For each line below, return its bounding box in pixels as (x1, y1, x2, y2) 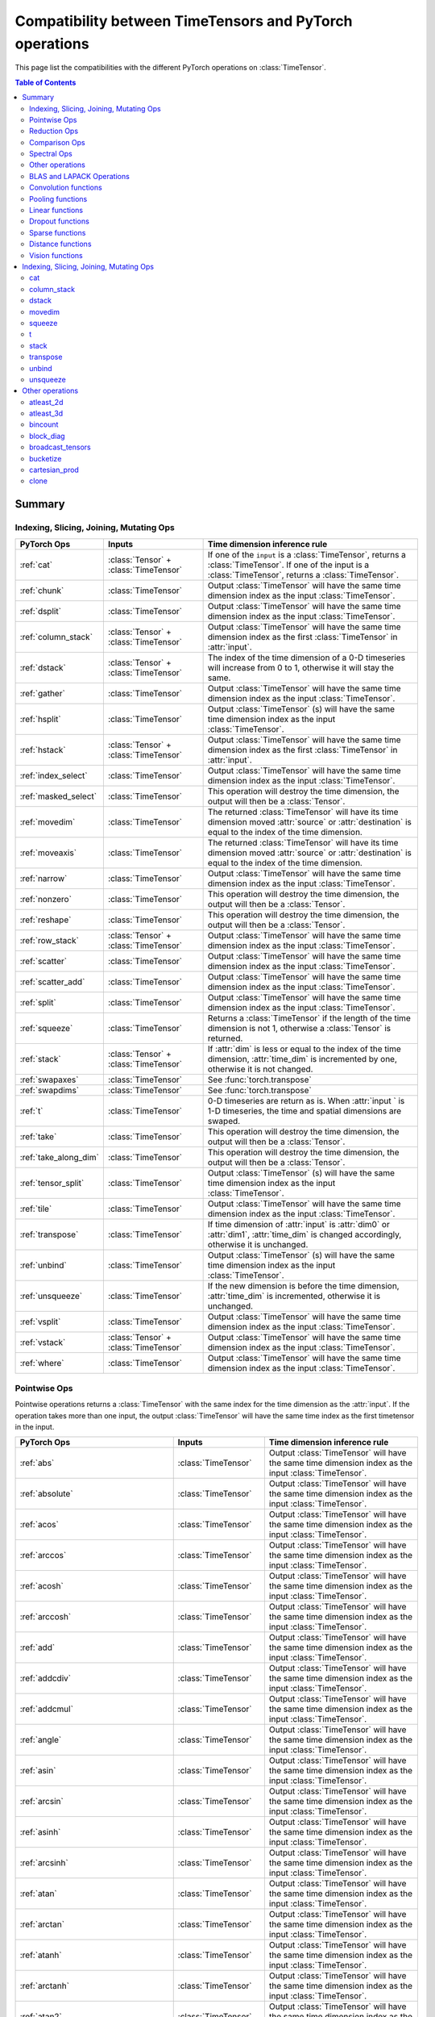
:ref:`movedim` (19, 816, 76, 827)
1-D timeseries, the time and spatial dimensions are (207, 1105, 402, 1117)
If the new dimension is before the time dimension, (207, 1280, 400, 1291)
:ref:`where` (19, 1357, 64, 1368)
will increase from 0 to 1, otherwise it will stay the (207, 662, 395, 673)
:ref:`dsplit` (19, 605, 62, 616)
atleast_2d (29, 397, 64, 407)
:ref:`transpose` (19, 1229, 79, 1240)
